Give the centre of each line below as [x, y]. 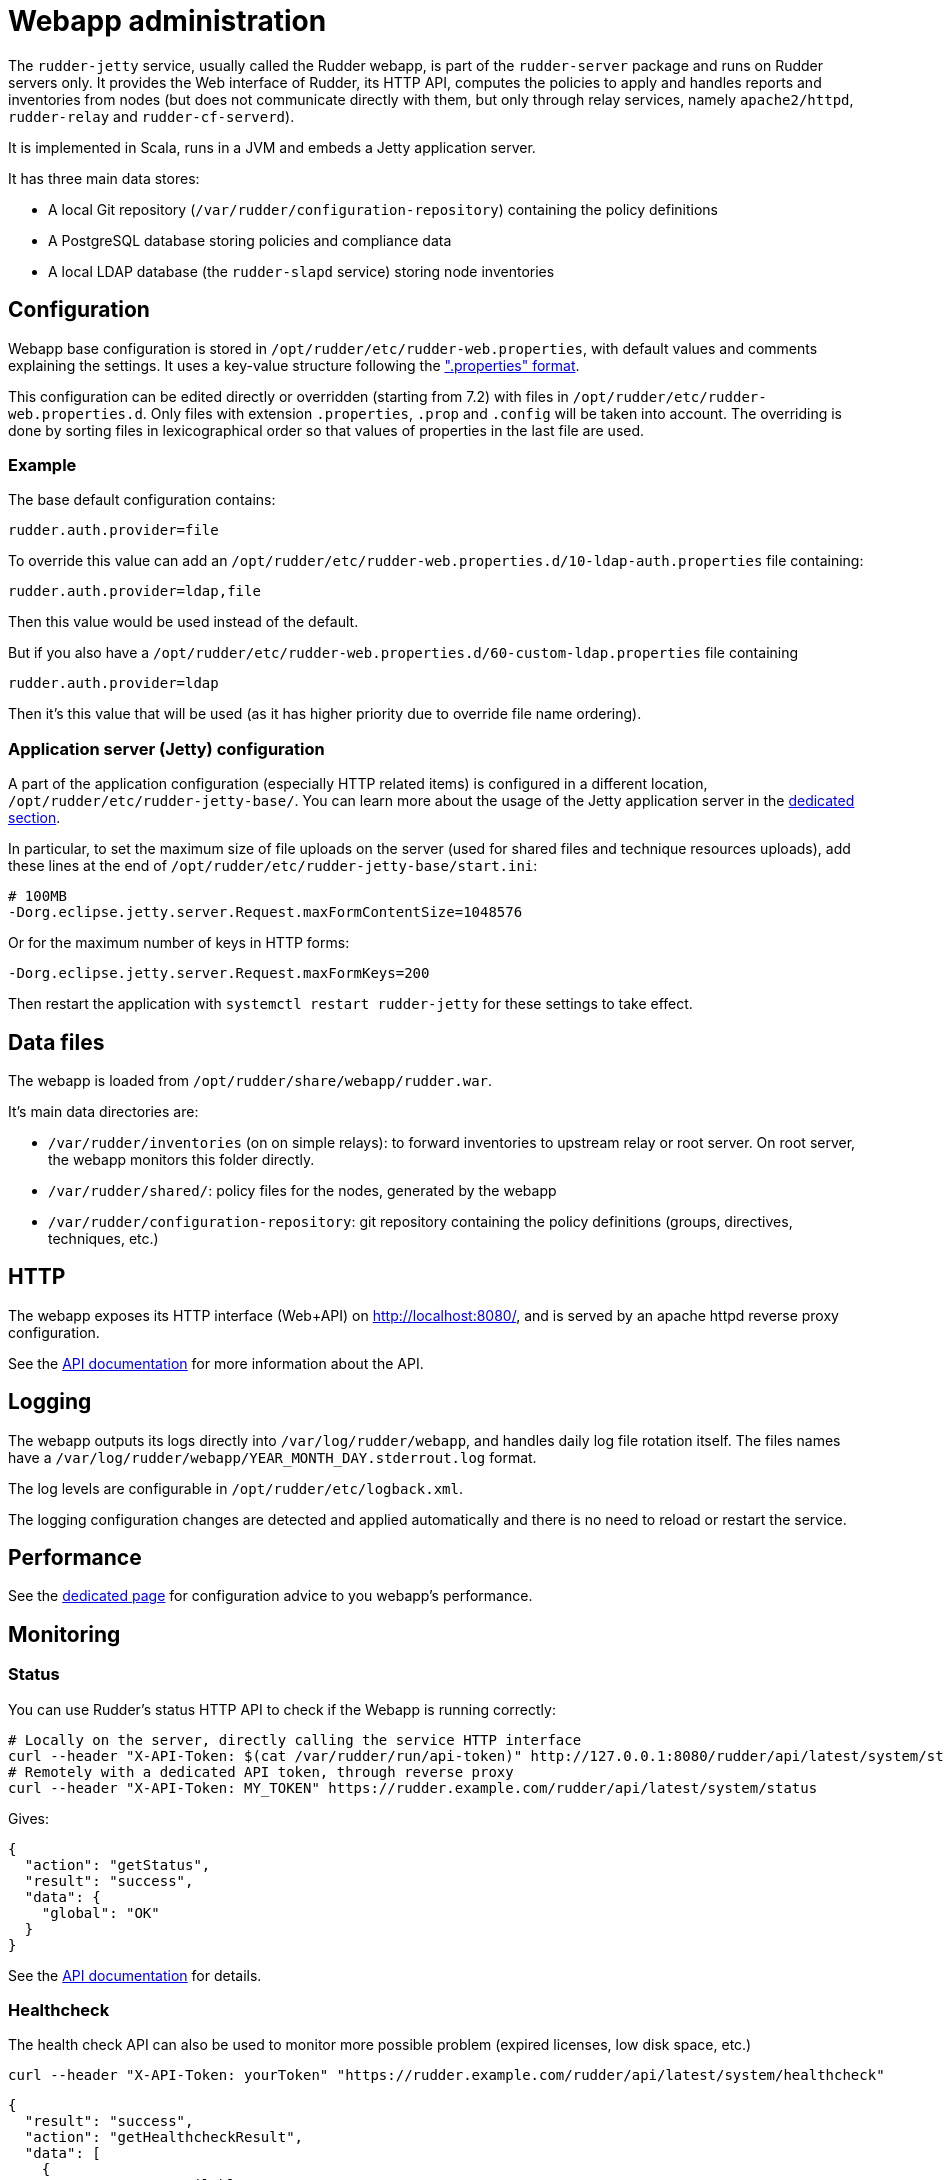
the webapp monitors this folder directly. [181, 1159]
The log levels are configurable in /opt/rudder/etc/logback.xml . [235, 1488]
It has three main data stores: [104, 178]
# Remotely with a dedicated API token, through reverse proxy [261, 1771]
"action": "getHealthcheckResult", [164, 2137]
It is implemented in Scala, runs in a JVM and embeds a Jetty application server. [272, 147]
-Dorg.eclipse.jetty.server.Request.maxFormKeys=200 [219, 973]
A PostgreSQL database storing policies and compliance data [250, 240]
